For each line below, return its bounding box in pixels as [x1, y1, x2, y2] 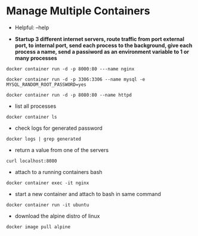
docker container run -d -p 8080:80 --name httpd [6, 92, 132, 98]
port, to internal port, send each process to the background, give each [14, 42, 193, 49]
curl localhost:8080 [6, 158, 58, 164]
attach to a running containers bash [14, 168, 103, 175]
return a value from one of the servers [14, 146, 109, 153]
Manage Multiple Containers [6, 4, 150, 18]
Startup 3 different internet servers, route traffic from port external [14, 35, 185, 42]
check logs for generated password [14, 124, 103, 132]
